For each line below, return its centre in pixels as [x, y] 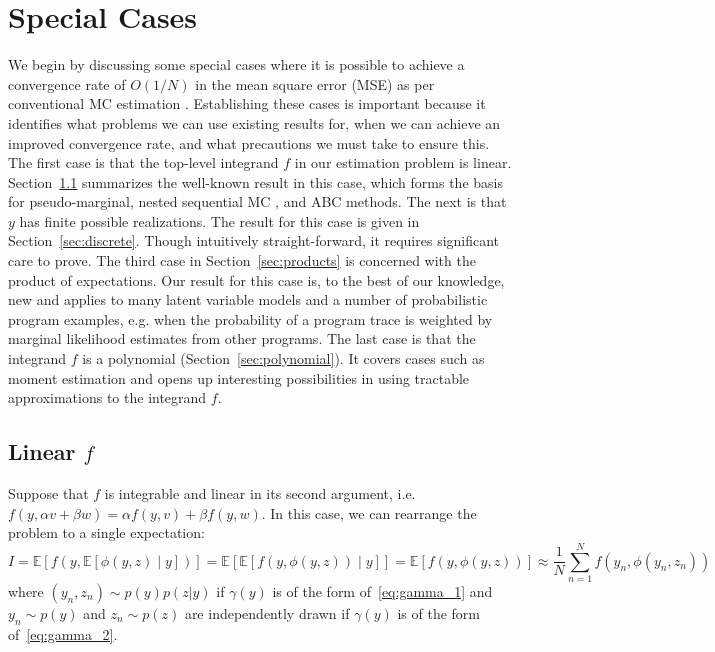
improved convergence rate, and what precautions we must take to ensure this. [249, 142]
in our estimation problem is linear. [403, 162]
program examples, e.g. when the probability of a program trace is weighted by [250, 318]
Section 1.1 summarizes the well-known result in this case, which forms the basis [255, 181]
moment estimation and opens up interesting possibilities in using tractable [239, 377]
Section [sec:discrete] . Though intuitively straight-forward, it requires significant [254, 240]
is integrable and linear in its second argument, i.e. [260, 493]
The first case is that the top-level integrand [143, 162]
